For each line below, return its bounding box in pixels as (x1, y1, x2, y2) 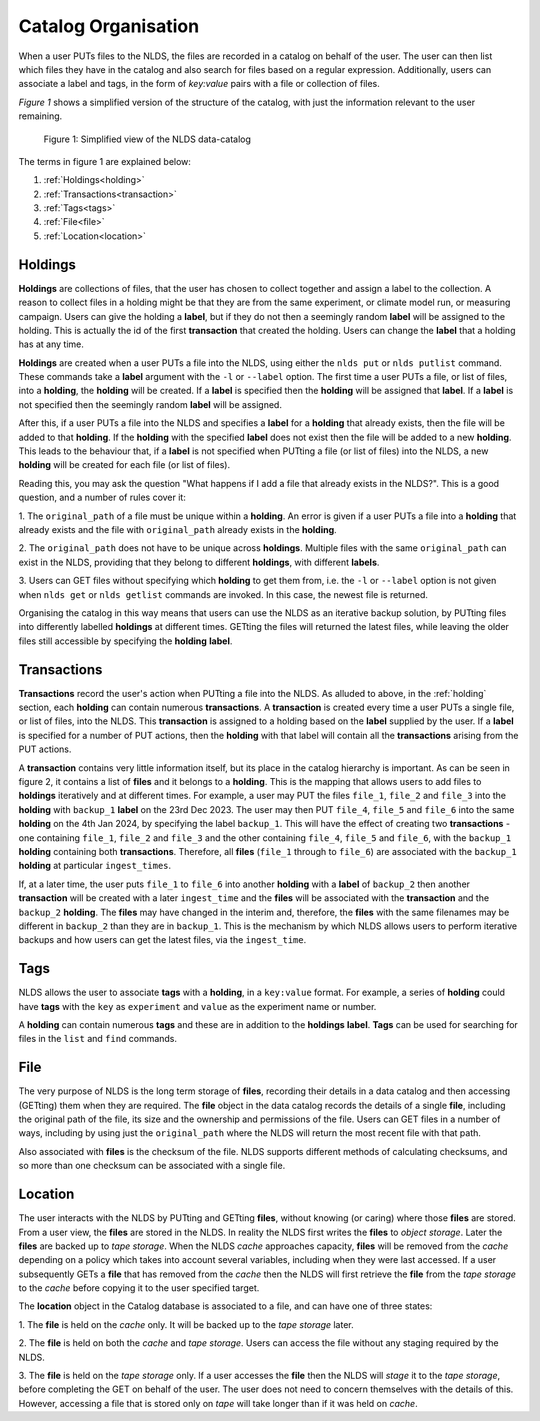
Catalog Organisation (18, 15, 200, 37)
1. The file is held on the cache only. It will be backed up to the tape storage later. (18, 1318, 354, 1330)
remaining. (18, 110, 63, 122)
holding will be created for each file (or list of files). (18, 459, 230, 471)
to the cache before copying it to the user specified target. (18, 1282, 260, 1294)
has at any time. (18, 338, 85, 350)
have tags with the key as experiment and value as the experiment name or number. (18, 1000, 377, 1012)
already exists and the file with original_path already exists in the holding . (18, 524, 337, 535)
